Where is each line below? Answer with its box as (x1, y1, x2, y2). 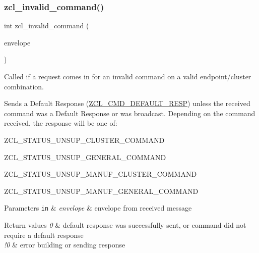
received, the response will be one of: (4, 118, 117, 128)
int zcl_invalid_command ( (4, 20, 89, 31)
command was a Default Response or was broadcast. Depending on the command (4, 108, 255, 118)
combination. (4, 81, 44, 91)
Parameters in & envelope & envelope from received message (4, 203, 192, 213)
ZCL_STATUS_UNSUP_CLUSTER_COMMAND (4, 134, 165, 145)
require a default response (4, 229, 84, 240)
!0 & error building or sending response (4, 239, 125, 250)
